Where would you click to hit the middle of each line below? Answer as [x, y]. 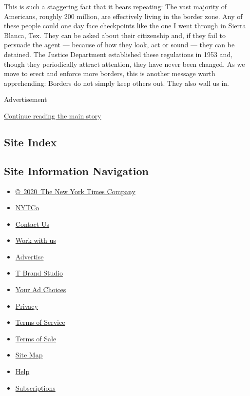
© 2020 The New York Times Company [75, 191]
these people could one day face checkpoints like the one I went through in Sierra [125, 26]
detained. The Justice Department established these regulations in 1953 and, [118, 54]
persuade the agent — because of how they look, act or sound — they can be [119, 45]
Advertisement [26, 99]
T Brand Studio [39, 273]
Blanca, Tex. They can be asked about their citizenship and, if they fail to [115, 35]
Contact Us [32, 224]
